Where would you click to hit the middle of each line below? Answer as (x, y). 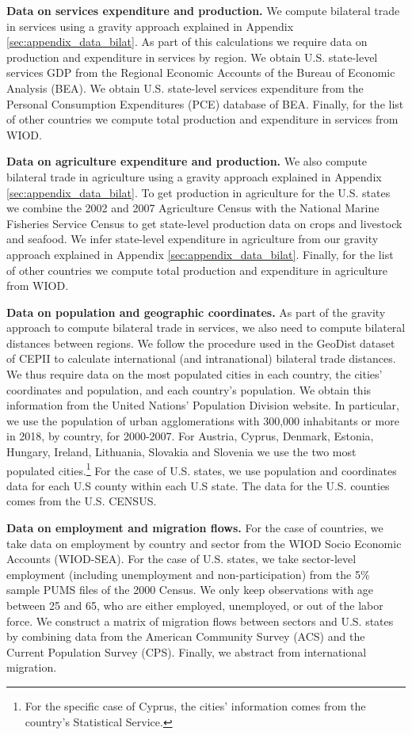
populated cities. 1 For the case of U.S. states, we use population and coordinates (202, 469)
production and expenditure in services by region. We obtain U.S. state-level (192, 57)
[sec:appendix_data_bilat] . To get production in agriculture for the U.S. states (198, 192)
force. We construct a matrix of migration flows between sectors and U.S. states (200, 621)
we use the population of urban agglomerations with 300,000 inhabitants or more (203, 420)
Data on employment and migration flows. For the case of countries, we (195, 528)
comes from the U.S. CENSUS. (82, 501)
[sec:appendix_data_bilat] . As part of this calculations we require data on (187, 42)
